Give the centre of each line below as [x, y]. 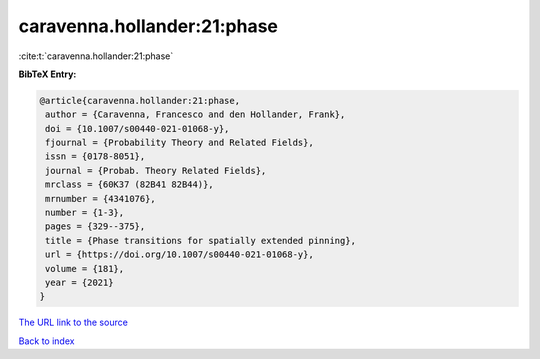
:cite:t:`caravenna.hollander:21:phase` [96, 56]
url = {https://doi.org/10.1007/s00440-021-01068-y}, [179, 254]
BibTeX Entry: [47, 74]
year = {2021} [79, 282]
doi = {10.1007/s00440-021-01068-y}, [137, 128]
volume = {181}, [85, 268]
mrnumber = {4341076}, [101, 198]
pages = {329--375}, [95, 226]
